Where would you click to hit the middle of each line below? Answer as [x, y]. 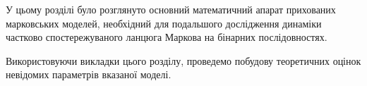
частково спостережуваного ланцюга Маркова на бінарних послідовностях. [167, 37]
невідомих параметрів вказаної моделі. [89, 74]
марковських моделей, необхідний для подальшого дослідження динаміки [164, 23]
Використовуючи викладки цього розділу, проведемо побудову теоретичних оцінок [183, 60]
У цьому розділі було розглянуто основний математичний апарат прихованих [171, 9]
